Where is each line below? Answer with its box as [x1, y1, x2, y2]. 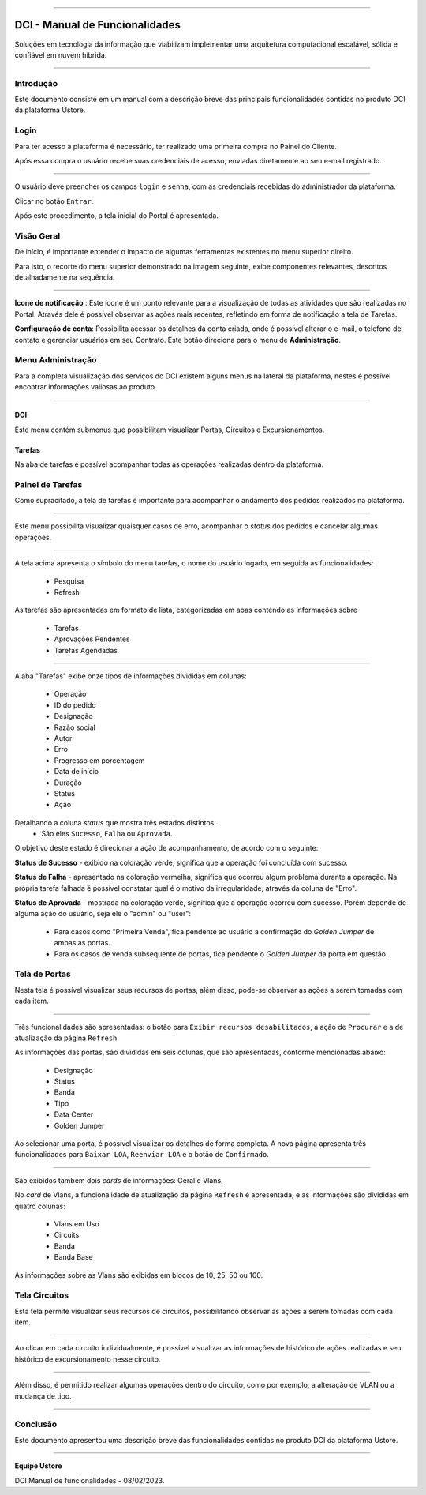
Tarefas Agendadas [54, 645, 118, 655]
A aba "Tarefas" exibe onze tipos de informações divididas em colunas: [14, 671, 248, 681]
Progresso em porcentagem [54, 755, 145, 765]
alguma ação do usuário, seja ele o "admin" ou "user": [14, 909, 192, 918]
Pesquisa [54, 577, 84, 586]
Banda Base [54, 1253, 94, 1262]
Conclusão [14, 1418, 58, 1429]
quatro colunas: [14, 1201, 66, 1211]
